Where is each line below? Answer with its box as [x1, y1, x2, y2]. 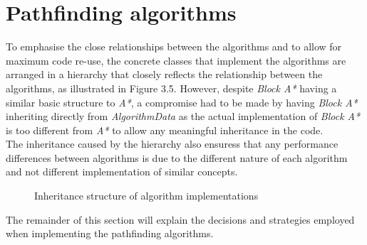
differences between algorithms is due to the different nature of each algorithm [6, 150, 348, 165]
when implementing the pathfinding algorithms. [6, 226, 214, 241]
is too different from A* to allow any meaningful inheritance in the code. [6, 122, 324, 137]
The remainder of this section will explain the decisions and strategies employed [6, 212, 355, 227]
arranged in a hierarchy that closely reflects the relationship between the [6, 67, 323, 82]
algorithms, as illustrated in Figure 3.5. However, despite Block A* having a [6, 80, 337, 95]
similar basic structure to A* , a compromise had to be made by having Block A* [6, 94, 358, 109]
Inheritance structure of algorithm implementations [34, 188, 259, 203]
